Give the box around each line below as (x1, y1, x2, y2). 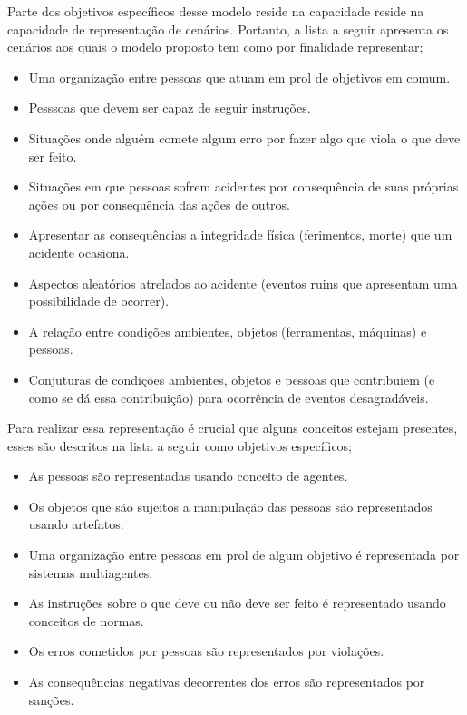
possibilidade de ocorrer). (28, 291, 170, 310)
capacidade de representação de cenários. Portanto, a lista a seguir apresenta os (7, 19, 449, 38)
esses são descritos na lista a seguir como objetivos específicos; (7, 436, 353, 455)
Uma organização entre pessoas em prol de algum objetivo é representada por (28, 545, 460, 564)
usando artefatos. (28, 514, 124, 534)
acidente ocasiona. (28, 242, 130, 261)
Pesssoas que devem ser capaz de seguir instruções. (28, 98, 311, 117)
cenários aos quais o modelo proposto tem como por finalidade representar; (7, 37, 423, 56)
